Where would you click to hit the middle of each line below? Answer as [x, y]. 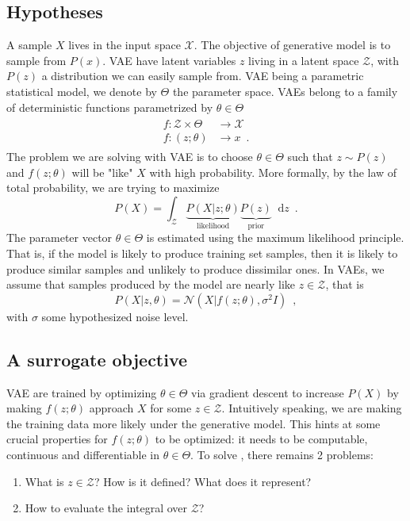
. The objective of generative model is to [292, 45]
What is [44, 481]
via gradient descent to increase [267, 392]
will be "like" [102, 172]
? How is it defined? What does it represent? [203, 481]
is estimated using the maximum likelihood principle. [275, 238]
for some [171, 408]
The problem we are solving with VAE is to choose [130, 157]
